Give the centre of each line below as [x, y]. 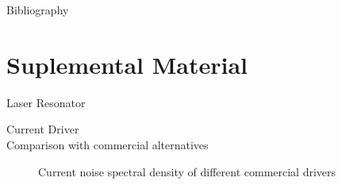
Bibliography [38, 10]
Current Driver [43, 129]
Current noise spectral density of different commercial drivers [187, 171]
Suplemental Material [127, 64]
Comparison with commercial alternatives [108, 144]
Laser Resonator [46, 102]
